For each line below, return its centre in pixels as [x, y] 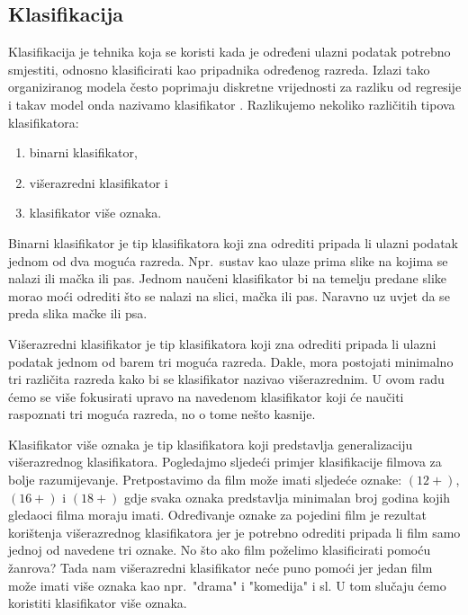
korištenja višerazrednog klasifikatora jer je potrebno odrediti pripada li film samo [234, 532]
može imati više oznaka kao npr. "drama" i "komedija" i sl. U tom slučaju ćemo [227, 585]
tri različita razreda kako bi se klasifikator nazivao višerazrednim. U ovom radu [226, 379]
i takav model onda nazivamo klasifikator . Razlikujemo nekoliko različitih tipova [232, 104]
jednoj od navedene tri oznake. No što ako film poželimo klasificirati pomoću [220, 550]
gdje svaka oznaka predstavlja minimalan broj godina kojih [288, 497]
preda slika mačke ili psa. [78, 313]
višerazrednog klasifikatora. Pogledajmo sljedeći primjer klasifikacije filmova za [225, 462]
